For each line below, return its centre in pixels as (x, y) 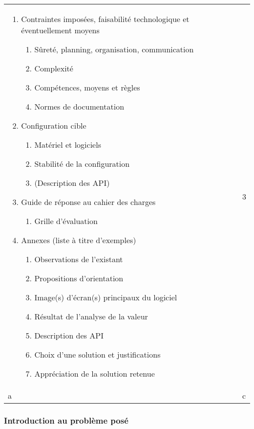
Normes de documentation (79, 106)
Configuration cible (54, 125)
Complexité (54, 68)
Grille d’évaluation (66, 221)
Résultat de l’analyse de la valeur (91, 316)
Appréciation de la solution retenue (95, 373)
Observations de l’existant (79, 259)
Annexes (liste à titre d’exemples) (79, 240)
